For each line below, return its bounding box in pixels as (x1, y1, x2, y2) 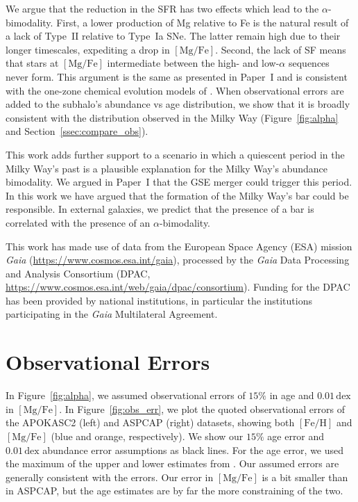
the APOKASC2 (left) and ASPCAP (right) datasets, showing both (6, 415, 295, 430)
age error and (267, 428, 325, 443)
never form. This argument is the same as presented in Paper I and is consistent (6, 69, 348, 83)
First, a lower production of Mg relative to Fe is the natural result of (56, 15, 349, 29)
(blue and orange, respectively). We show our (51, 428, 244, 443)
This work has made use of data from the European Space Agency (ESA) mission (6, 238, 352, 253)
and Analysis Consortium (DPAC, (6, 266, 151, 280)
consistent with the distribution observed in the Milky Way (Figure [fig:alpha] (6, 110, 339, 124)
